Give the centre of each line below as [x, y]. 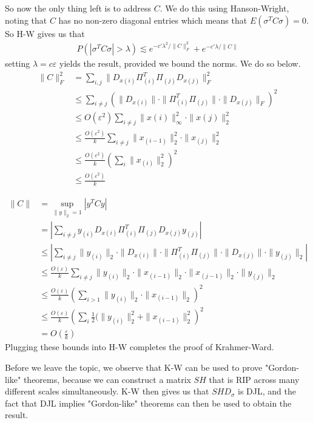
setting [18, 63]
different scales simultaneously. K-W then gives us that [107, 391]
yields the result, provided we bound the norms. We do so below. [180, 63]
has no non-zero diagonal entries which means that [153, 20]
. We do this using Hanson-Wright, [224, 8]
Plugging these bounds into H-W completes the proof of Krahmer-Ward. [140, 347]
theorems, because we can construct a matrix [107, 379]
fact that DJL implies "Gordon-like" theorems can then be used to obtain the [148, 403]
